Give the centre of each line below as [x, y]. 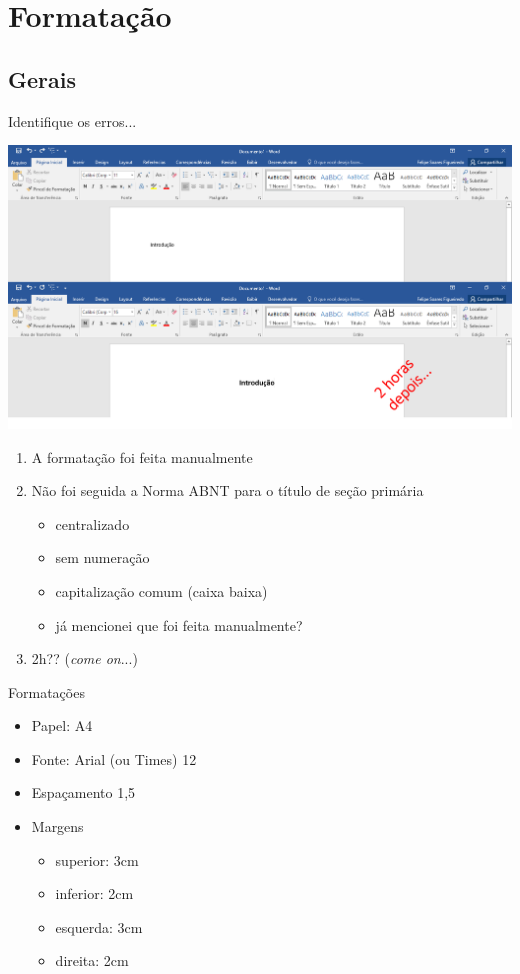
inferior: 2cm [94, 893]
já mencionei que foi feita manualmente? [179, 624]
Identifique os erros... [72, 120]
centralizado [92, 523]
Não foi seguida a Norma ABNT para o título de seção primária [227, 490]
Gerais [42, 78]
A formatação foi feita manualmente [142, 456]
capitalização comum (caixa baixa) [161, 590]
